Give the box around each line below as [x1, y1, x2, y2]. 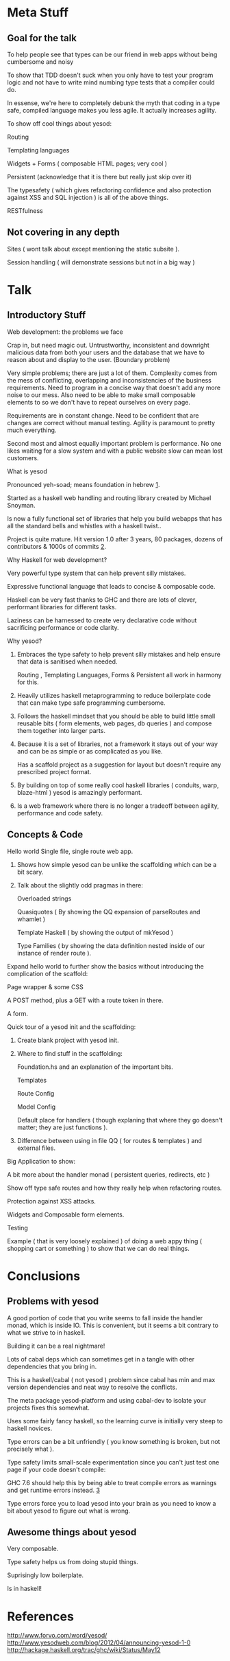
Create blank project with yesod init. [16, 1036, 119, 1044]
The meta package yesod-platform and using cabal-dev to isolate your [7, 1396, 207, 1404]
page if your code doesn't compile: [7, 1465, 106, 1473]
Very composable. [7, 1544, 59, 1553]
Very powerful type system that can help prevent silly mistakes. [7, 569, 186, 577]
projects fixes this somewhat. [7, 1403, 90, 1412]
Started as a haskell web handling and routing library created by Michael [7, 493, 212, 502]
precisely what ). [7, 1445, 55, 1453]
